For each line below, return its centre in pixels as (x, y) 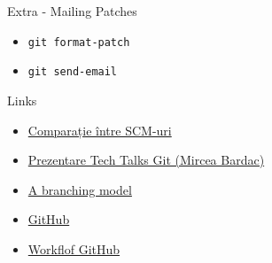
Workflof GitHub (74, 248)
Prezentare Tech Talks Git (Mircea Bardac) (146, 160)
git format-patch (79, 42)
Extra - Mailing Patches (72, 11)
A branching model (80, 189)
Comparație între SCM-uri (100, 130)
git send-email (73, 72)
